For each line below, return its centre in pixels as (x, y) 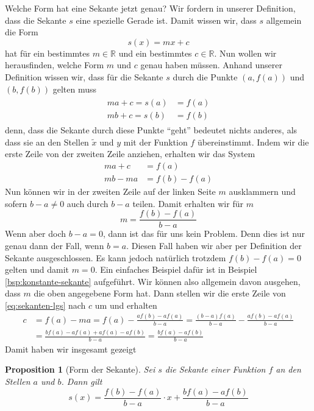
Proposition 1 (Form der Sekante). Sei (80, 369)
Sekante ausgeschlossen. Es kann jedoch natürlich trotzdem (116, 257)
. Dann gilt (82, 381)
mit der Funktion (155, 142)
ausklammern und (262, 191)
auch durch (87, 203)
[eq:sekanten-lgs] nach (45, 305)
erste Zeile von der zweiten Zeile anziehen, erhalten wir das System (130, 154)
